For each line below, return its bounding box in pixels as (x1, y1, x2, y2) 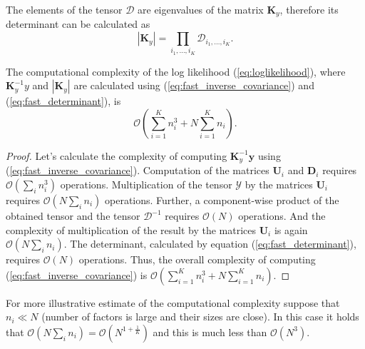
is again (274, 222, 308, 237)
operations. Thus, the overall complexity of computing (78, 252, 316, 267)
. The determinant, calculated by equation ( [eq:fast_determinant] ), (63, 236, 356, 251)
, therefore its (279, 2, 339, 16)
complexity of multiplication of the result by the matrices (6, 222, 257, 237)
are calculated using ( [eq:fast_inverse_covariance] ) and (73, 78, 314, 93)
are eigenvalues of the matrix (138, 2, 264, 16)
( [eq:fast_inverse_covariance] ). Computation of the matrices (6, 163, 269, 178)
